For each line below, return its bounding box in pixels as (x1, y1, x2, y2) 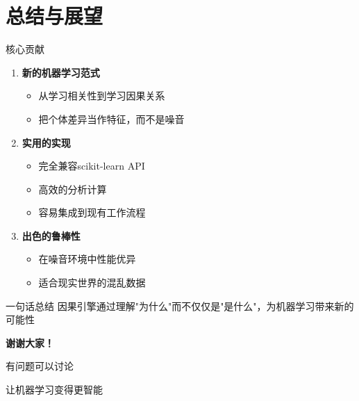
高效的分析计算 (38, 181, 107, 196)
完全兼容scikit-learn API (38, 158, 145, 173)
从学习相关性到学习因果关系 (38, 88, 165, 103)
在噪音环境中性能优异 (38, 252, 136, 266)
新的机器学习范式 (22, 65, 100, 79)
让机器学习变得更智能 (6, 382, 103, 397)
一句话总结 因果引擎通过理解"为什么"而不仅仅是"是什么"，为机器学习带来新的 (6, 298, 354, 313)
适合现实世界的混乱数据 (38, 275, 146, 290)
